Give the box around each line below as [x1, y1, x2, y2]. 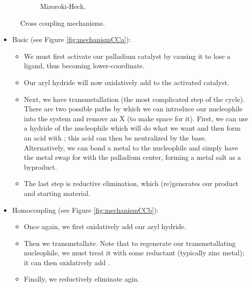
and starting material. [24, 188, 90, 198]
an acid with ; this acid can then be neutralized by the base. [24, 132, 207, 143]
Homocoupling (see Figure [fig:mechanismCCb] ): [12, 204, 159, 215]
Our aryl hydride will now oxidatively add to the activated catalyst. [24, 77, 229, 87]
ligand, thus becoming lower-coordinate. [24, 60, 145, 71]
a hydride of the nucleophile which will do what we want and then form [24, 123, 241, 133]
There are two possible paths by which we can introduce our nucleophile [24, 103, 243, 114]
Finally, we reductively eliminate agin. [24, 274, 139, 284]
